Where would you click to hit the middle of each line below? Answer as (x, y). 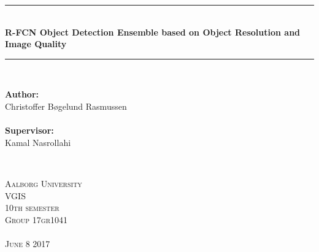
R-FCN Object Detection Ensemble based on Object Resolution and (153, 32)
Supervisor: (29, 130)
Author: (22, 94)
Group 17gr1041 (37, 219)
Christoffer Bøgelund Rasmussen (66, 106)
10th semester (32, 208)
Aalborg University (44, 183)
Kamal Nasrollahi (38, 142)
